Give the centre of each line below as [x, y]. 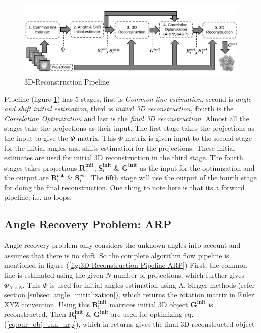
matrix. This [97, 138]
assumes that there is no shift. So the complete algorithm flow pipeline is [117, 255]
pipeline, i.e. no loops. [38, 197]
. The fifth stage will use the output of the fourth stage [172, 177]
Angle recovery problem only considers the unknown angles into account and [122, 245]
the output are [26, 177]
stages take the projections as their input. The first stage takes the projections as [129, 128]
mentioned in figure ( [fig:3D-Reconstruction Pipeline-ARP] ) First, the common [126, 265]
